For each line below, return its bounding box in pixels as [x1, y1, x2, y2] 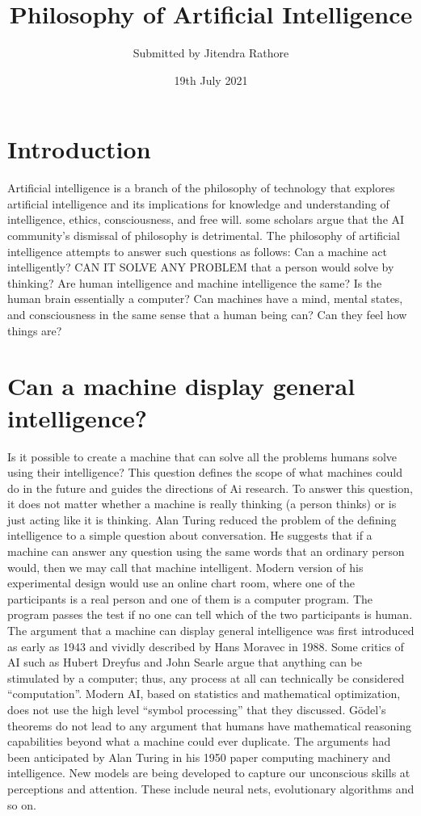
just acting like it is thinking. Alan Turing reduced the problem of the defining [7, 511, 397, 528]
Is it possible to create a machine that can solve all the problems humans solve [7, 448, 397, 465]
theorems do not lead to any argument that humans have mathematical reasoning [7, 717, 412, 734]
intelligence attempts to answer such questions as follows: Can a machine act [7, 242, 387, 259]
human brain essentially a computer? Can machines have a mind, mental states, [7, 290, 403, 307]
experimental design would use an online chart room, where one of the [7, 574, 356, 591]
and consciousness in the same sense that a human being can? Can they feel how [7, 306, 407, 322]
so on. [7, 796, 36, 813]
